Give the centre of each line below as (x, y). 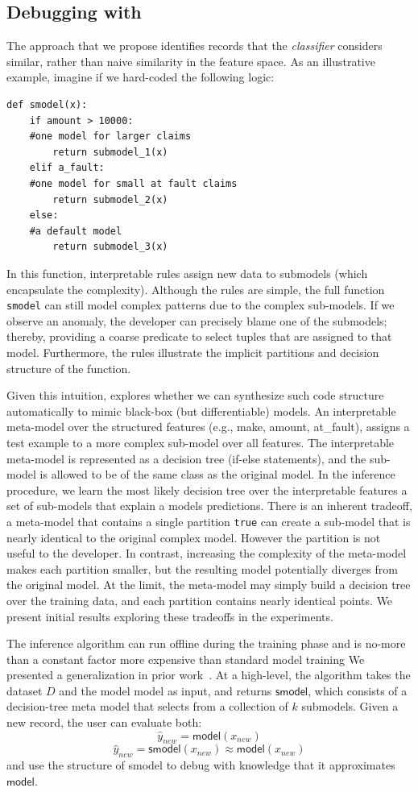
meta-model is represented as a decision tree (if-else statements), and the (186, 458)
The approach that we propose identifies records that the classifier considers (195, 46)
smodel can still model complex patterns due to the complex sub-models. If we (201, 305)
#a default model (76, 231)
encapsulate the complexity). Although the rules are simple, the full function (196, 289)
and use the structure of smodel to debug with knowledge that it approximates (201, 765)
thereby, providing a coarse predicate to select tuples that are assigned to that (199, 336)
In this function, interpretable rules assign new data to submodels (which (187, 273)
